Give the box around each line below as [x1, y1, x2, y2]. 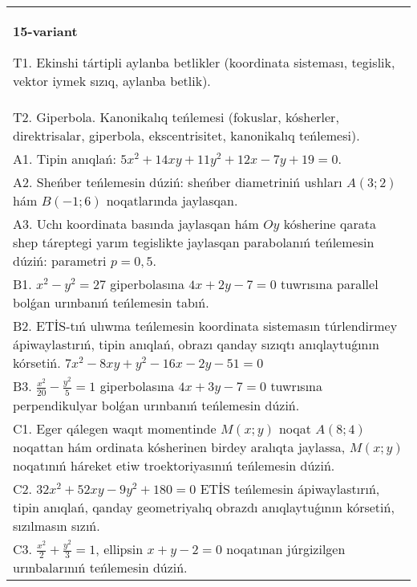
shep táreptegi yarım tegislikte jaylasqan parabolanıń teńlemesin [13, 233, 374, 251]
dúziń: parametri [13, 251, 107, 270]
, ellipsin [95, 539, 144, 558]
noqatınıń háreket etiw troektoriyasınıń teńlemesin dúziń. [13, 455, 335, 475]
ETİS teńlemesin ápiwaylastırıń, [200, 479, 380, 498]
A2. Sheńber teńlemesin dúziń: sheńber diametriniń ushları [13, 173, 342, 191]
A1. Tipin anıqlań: [13, 149, 116, 168]
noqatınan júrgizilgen [226, 539, 346, 558]
